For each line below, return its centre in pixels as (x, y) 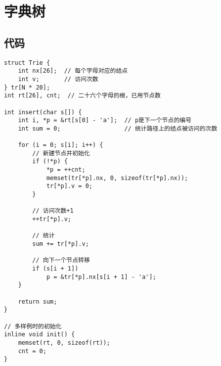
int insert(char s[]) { (43, 112)
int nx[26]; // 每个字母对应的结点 (73, 71)
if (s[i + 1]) (55, 268)
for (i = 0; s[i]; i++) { (61, 145)
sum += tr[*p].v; (61, 244)
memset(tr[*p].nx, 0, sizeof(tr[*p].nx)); (117, 178)
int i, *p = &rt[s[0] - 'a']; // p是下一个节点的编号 (105, 120)
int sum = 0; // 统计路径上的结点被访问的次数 (118, 128)
